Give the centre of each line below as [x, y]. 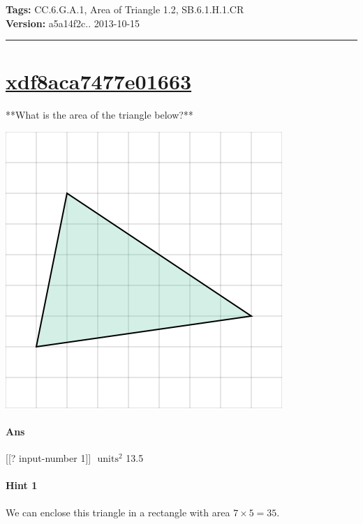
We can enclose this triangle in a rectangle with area [118, 512]
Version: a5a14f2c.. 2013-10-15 [73, 23]
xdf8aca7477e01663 [99, 81]
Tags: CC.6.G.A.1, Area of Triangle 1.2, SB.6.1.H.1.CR [125, 9]
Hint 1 [22, 485]
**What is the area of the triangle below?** [99, 115]
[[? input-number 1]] [49, 458]
